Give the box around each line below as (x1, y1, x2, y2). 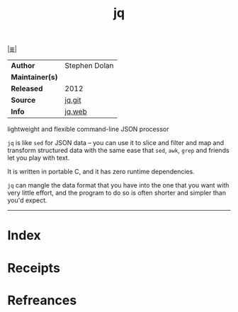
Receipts (7, 260, 60, 276)
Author (11, 61, 35, 71)
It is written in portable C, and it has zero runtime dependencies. (7, 168, 195, 176)
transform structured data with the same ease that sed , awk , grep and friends (7, 146, 229, 155)
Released (11, 83, 43, 93)
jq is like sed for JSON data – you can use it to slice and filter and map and (7, 139, 225, 147)
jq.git (64, 96, 81, 105)
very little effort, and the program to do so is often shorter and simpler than (7, 189, 227, 197)
